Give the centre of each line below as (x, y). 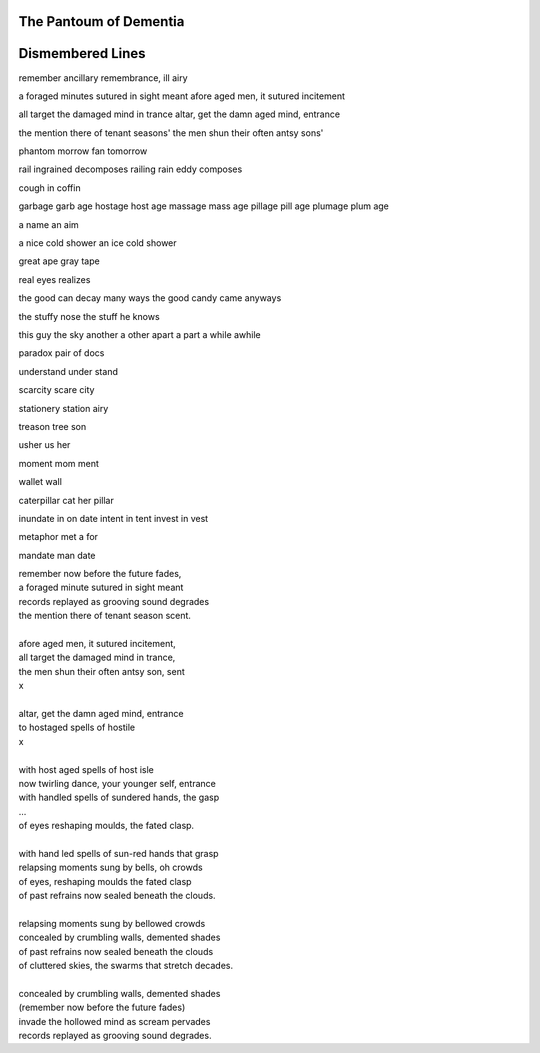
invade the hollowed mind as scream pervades (114, 1021)
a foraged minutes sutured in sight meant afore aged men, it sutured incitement (181, 96)
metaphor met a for (58, 537)
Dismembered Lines (82, 53)
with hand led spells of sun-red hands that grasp (118, 853)
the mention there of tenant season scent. (105, 616)
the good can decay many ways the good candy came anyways (150, 298)
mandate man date (57, 555)
